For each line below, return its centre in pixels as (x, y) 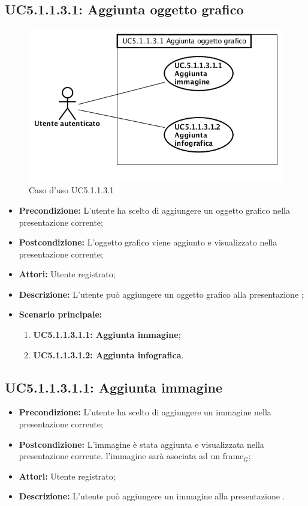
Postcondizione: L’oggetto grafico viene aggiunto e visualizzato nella (148, 242)
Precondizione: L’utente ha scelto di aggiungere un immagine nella (145, 412)
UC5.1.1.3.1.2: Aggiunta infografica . (108, 354)
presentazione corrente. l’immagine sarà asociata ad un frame (131, 456)
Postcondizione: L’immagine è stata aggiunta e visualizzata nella (141, 444)
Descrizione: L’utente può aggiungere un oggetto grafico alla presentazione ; (161, 294)
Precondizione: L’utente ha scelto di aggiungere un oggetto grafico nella (155, 210)
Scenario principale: (61, 314)
